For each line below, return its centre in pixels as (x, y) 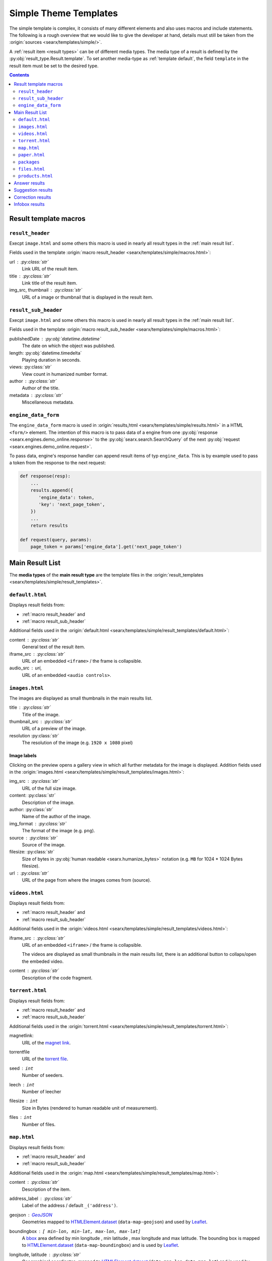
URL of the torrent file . (45, 1059)
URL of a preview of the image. (54, 728)
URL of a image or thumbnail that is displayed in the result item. (88, 297)
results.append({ (52, 490)
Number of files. (39, 1124)
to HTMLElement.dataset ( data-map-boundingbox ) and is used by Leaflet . (101, 1245)
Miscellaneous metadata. (48, 402)
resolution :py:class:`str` (34, 735)
